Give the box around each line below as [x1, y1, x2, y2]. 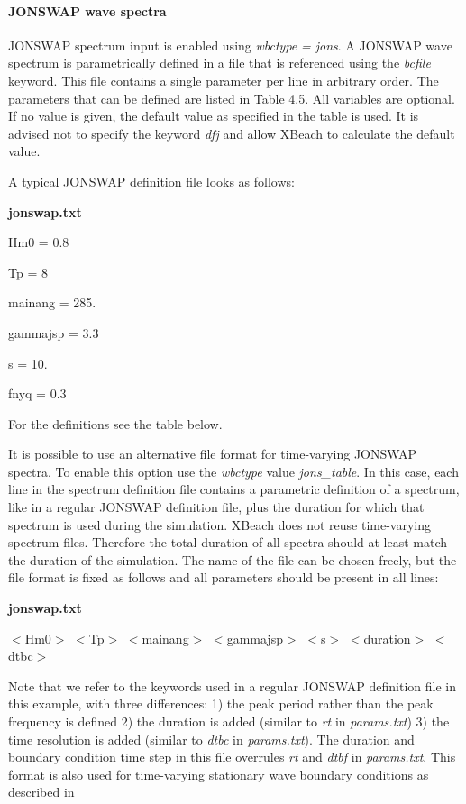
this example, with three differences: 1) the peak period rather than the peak [8, 694, 434, 713]
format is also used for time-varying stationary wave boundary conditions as [8, 764, 429, 783]
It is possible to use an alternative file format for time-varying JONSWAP [8, 444, 417, 463]
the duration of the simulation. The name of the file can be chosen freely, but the [8, 550, 457, 569]
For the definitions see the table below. [8, 414, 223, 433]
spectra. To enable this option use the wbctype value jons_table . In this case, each [8, 461, 459, 480]
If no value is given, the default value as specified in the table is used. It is [8, 106, 419, 125]
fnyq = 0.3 [8, 384, 67, 403]
